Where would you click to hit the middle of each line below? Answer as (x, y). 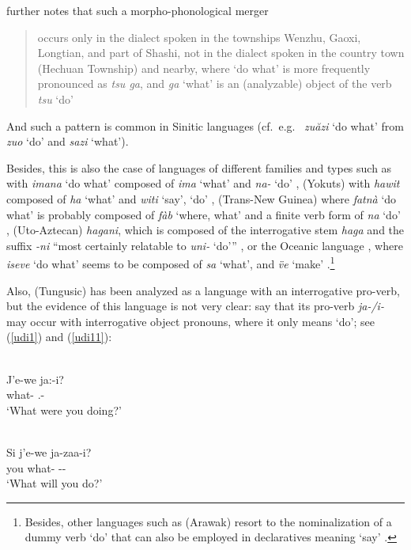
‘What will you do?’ (55, 483)
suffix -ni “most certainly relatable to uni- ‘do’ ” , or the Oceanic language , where (205, 245)
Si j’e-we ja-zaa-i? (49, 451)
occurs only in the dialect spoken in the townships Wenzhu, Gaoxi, (199, 37)
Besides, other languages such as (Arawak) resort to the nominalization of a (208, 521)
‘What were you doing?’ (64, 410)
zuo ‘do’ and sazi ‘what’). (68, 141)
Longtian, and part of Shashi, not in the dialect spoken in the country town (221, 53)
